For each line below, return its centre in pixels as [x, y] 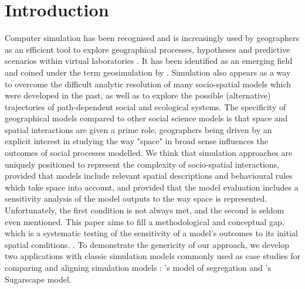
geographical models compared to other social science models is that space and [146, 118]
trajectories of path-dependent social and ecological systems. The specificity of [145, 106]
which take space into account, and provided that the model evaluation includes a [152, 187]
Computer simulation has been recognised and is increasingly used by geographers [152, 38]
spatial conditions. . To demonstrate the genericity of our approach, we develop [147, 244]
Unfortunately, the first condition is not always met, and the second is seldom [145, 210]
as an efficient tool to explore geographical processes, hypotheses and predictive [148, 49]
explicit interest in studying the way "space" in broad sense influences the [136, 141]
